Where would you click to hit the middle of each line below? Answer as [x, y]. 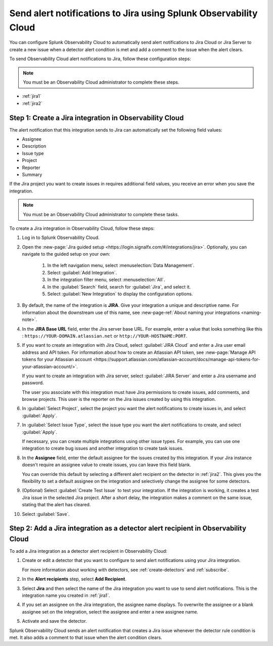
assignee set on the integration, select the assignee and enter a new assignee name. [110, 612]
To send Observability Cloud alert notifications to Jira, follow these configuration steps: [100, 59]
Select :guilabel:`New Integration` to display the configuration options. [120, 294]
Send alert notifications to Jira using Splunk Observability [133, 13]
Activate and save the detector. [54, 621]
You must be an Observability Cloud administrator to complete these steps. [101, 82]
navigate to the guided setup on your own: [66, 254]
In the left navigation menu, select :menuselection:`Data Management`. [121, 265]
